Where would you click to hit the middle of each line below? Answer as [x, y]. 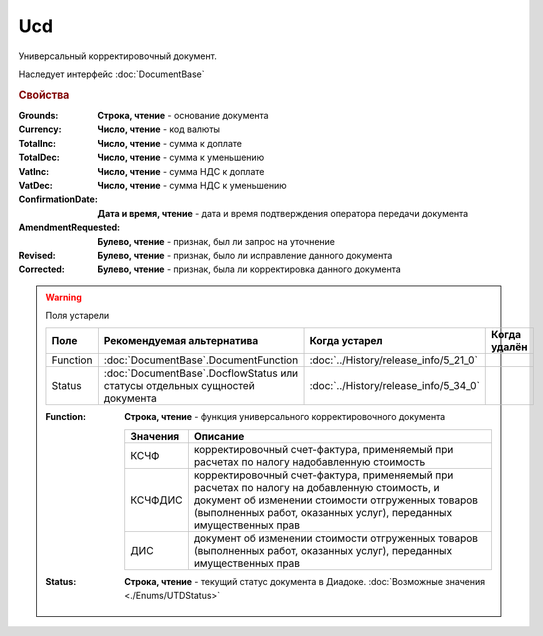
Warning [63, 297]
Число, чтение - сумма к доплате [169, 143]
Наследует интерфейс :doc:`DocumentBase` [111, 74]
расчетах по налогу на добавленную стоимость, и [316, 487]
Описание [219, 436]
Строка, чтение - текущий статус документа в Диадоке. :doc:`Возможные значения [305, 581]
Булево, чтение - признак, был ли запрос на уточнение [216, 241]
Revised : [37, 255]
